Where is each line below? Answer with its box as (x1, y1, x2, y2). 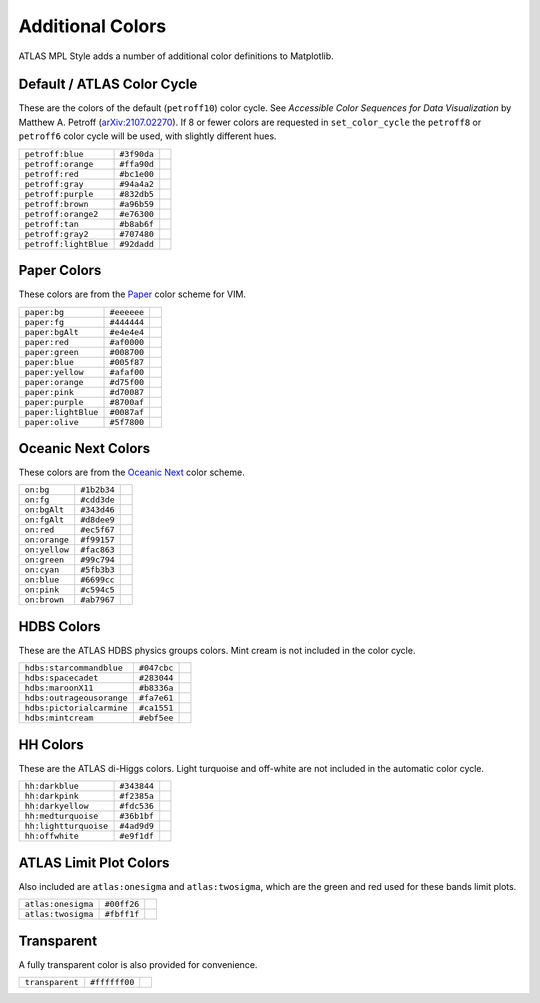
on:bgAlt (24, 505, 65, 515)
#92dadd (119, 238, 155, 249)
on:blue (24, 575, 60, 585)
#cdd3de (80, 495, 115, 505)
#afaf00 (109, 366, 145, 377)
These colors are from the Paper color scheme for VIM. (18, 288, 247, 300)
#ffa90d (119, 158, 155, 169)
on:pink (24, 585, 60, 595)
